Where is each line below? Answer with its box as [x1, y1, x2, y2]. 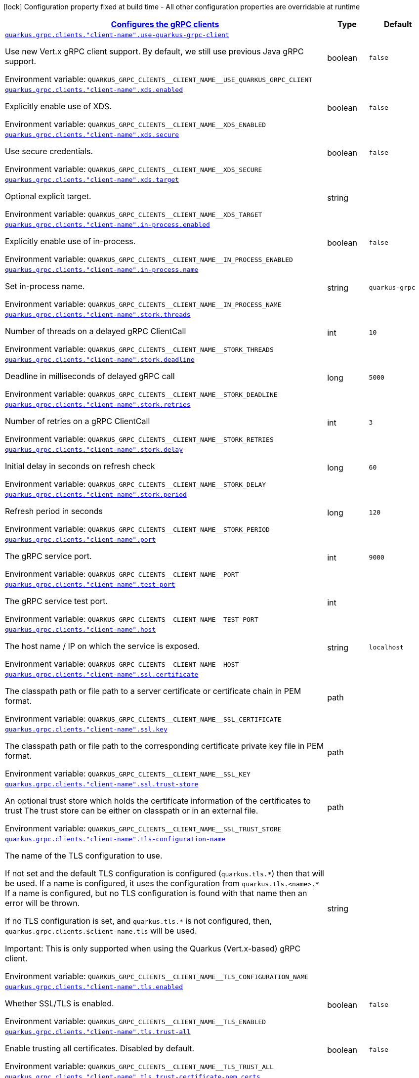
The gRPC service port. [5, 551, 92, 561]
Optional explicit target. [5, 191, 91, 201]
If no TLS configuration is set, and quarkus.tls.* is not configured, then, [5, 916, 272, 926]
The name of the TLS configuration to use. [5, 851, 163, 861]
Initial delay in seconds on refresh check [5, 461, 155, 471]
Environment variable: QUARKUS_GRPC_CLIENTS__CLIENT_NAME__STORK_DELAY [5, 479, 266, 489]
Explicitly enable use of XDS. [5, 101, 112, 111]
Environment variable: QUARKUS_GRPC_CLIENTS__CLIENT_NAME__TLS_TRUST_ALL [5, 1061, 274, 1071]
